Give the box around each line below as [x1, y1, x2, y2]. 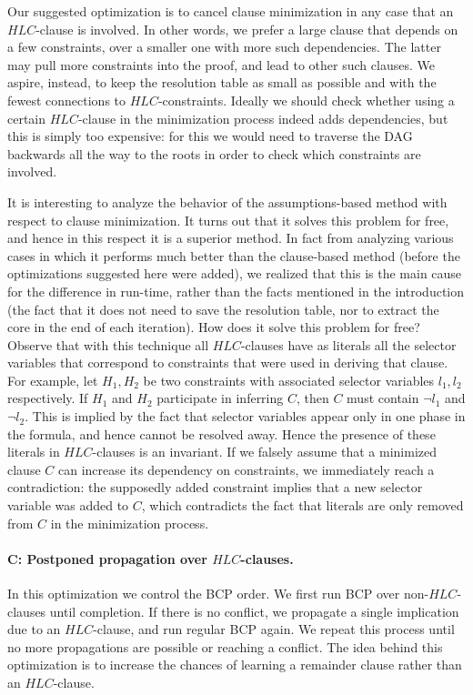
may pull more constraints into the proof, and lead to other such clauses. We [7, 55, 435, 74]
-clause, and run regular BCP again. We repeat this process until [93, 619, 455, 639]
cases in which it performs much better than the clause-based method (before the [7, 246, 460, 265]
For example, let [7, 370, 98, 389]
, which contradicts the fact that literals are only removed [141, 496, 464, 515]
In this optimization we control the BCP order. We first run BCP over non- [7, 584, 429, 603]
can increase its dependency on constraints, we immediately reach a [57, 459, 435, 478]
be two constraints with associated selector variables [143, 370, 435, 389]
